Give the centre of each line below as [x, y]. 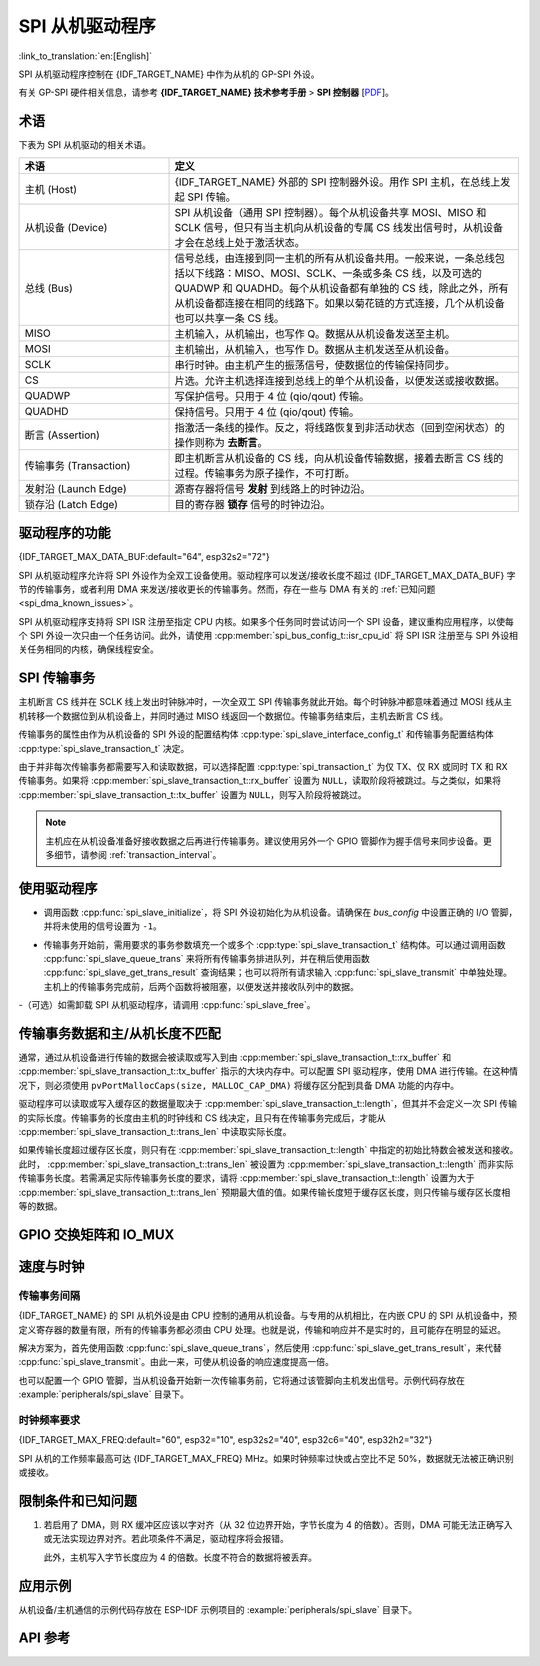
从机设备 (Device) [66, 227]
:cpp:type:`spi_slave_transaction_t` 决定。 [104, 748]
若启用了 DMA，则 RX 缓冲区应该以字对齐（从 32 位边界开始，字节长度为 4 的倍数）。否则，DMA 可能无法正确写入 [278, 1524]
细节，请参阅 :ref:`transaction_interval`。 [137, 854]
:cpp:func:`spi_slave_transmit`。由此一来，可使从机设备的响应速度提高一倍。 [176, 1362]
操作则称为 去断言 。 [221, 442]
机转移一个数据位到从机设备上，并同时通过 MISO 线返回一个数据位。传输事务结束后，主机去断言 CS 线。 [233, 716]
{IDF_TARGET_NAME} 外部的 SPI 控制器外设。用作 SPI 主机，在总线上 [337, 182]
